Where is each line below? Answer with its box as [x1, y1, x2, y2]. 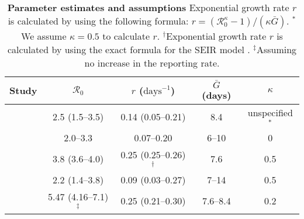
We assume [21, 29, 67, 43]
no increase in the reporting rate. [84, 56, 220, 69]
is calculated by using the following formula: [8, 14, 189, 27]
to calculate [102, 29, 150, 43]
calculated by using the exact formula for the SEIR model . [7, 43, 250, 56]
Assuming [256, 43, 297, 56]
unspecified [247, 105, 293, 119]
